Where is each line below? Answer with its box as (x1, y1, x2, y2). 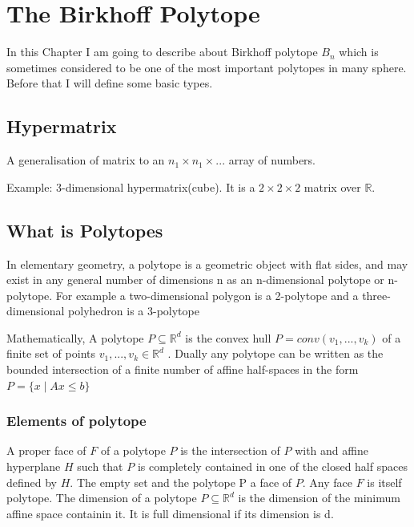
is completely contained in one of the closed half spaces (137, 458, 408, 475)
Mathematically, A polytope (6, 329, 144, 346)
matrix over (303, 178, 361, 195)
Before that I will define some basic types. (6, 75, 213, 91)
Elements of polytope (6, 411, 147, 431)
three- (362, 286, 391, 303)
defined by (6, 473, 58, 490)
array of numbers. (228, 152, 316, 168)
